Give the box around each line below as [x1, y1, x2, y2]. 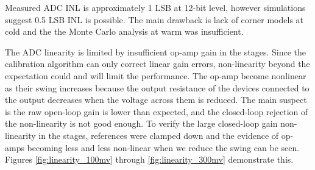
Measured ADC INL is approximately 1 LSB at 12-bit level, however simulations [5, 1, 306, 13]
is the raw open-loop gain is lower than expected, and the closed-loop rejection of [5, 105, 308, 118]
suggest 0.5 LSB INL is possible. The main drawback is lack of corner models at [5, 13, 304, 26]
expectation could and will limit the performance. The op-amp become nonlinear [5, 69, 306, 82]
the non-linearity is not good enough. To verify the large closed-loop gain [5, 117, 278, 130]
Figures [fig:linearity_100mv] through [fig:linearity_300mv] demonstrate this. [5, 153, 294, 166]
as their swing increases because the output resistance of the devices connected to [5, 81, 310, 94]
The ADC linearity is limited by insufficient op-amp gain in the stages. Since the [5, 45, 306, 58]
